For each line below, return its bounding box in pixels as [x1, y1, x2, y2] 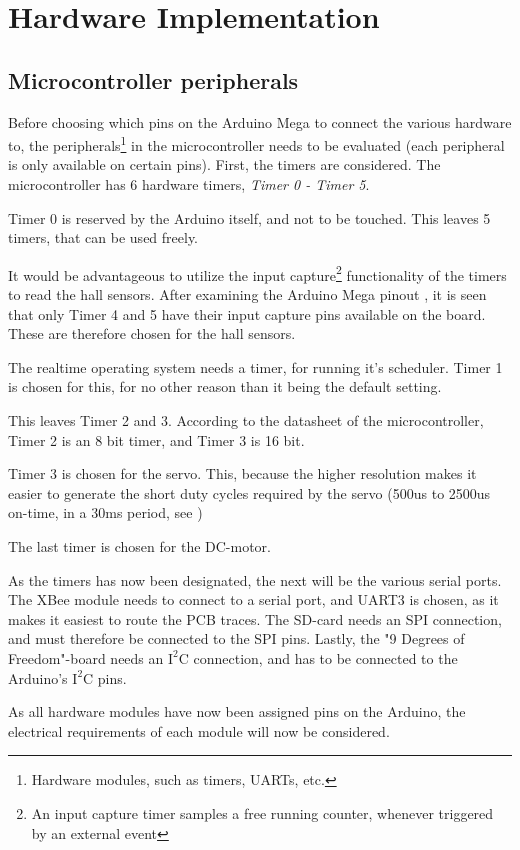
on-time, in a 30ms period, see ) [8, 502, 203, 523]
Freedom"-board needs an [8, 647, 164, 668]
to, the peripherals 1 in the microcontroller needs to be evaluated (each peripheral [8, 132, 505, 155]
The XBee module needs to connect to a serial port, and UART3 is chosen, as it [8, 589, 499, 610]
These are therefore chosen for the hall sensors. [8, 323, 296, 344]
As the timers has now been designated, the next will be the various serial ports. [8, 569, 502, 590]
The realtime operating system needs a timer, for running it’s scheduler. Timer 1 [8, 356, 503, 377]
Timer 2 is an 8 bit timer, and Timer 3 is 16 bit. [8, 429, 305, 450]
